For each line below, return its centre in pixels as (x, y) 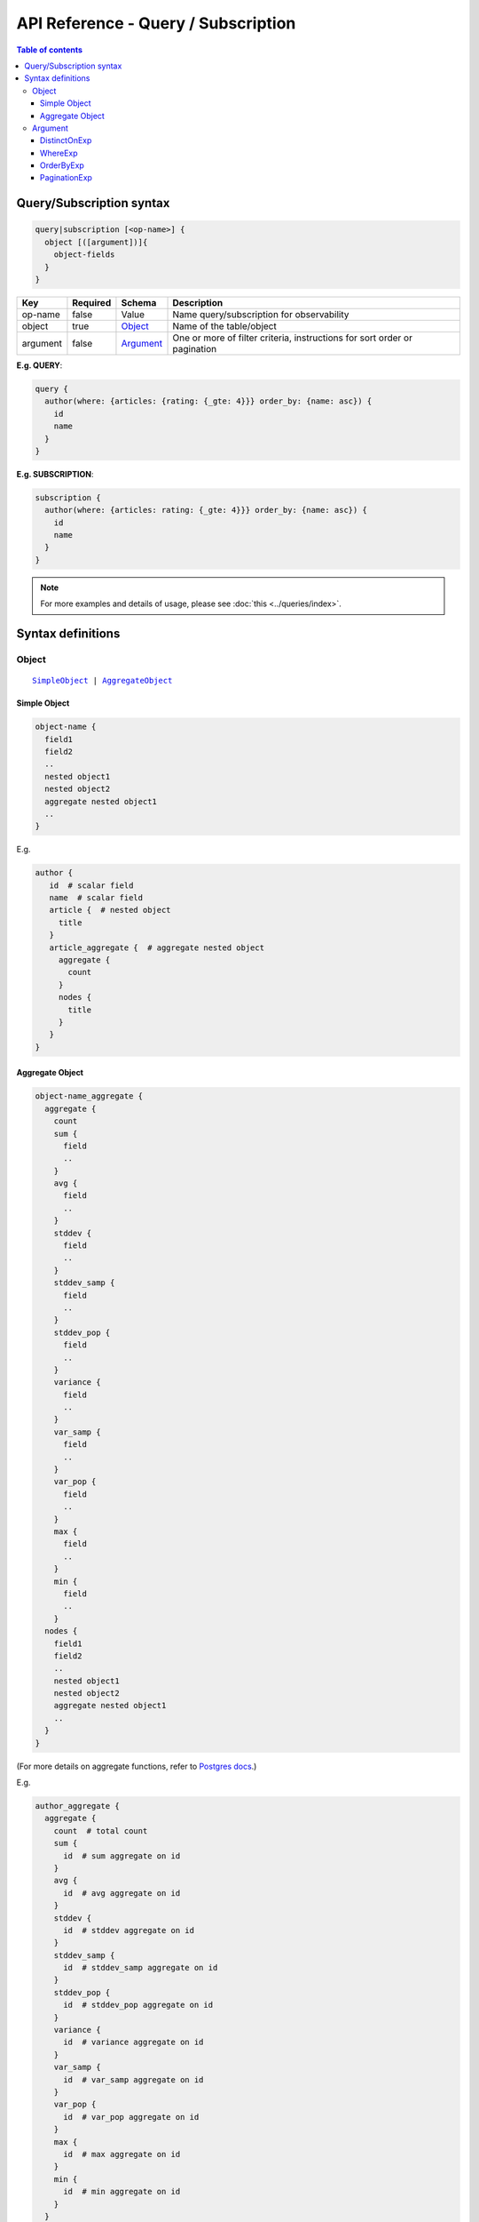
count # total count (101, 1830)
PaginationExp (67, 178)
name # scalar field (96, 898)
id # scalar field (91, 885)
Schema (139, 303)
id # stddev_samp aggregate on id (141, 1968)
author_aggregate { (77, 1806)
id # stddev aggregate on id (129, 1930)
